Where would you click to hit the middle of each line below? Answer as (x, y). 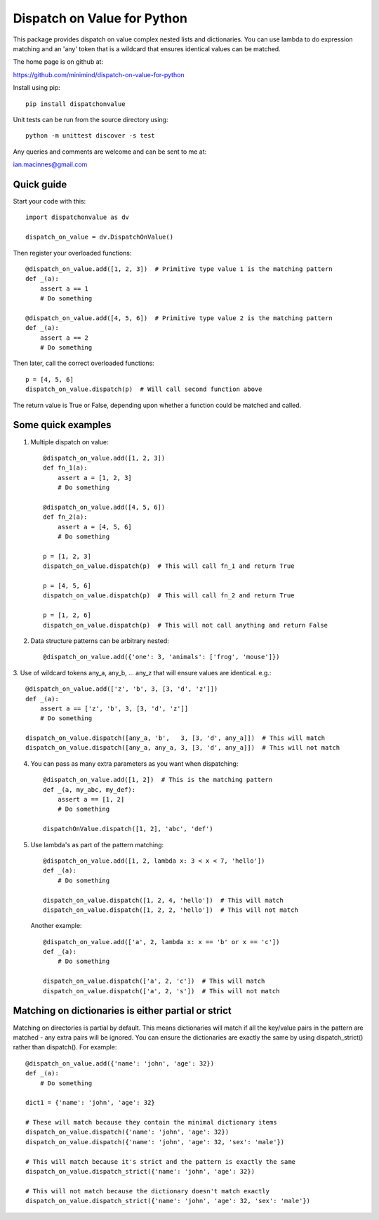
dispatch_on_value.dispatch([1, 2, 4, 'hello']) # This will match (163, 900)
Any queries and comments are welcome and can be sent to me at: (110, 152)
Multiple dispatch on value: (69, 442)
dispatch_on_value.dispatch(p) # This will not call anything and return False (186, 625)
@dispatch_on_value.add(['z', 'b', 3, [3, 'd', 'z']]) (122, 689)
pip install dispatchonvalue (75, 104)
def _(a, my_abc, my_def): (89, 789)
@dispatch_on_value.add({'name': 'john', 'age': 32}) (120, 1063)
